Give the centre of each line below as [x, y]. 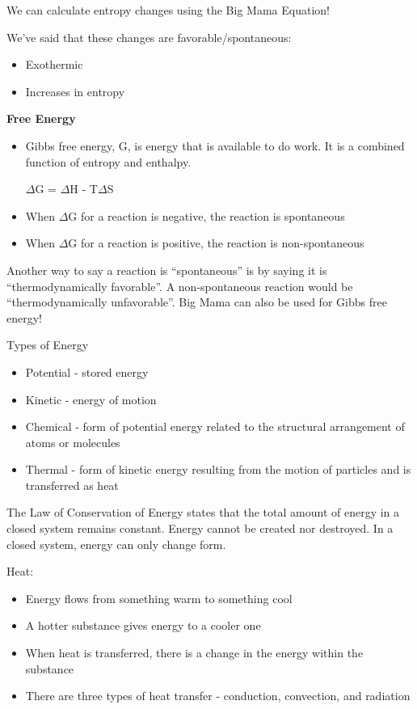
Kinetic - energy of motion [91, 399]
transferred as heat [72, 485]
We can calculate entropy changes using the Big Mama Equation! [168, 10]
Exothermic [54, 64]
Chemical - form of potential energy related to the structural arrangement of [215, 426]
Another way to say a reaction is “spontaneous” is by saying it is [167, 270]
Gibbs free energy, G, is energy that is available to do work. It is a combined [215, 145]
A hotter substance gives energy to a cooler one [143, 625]
